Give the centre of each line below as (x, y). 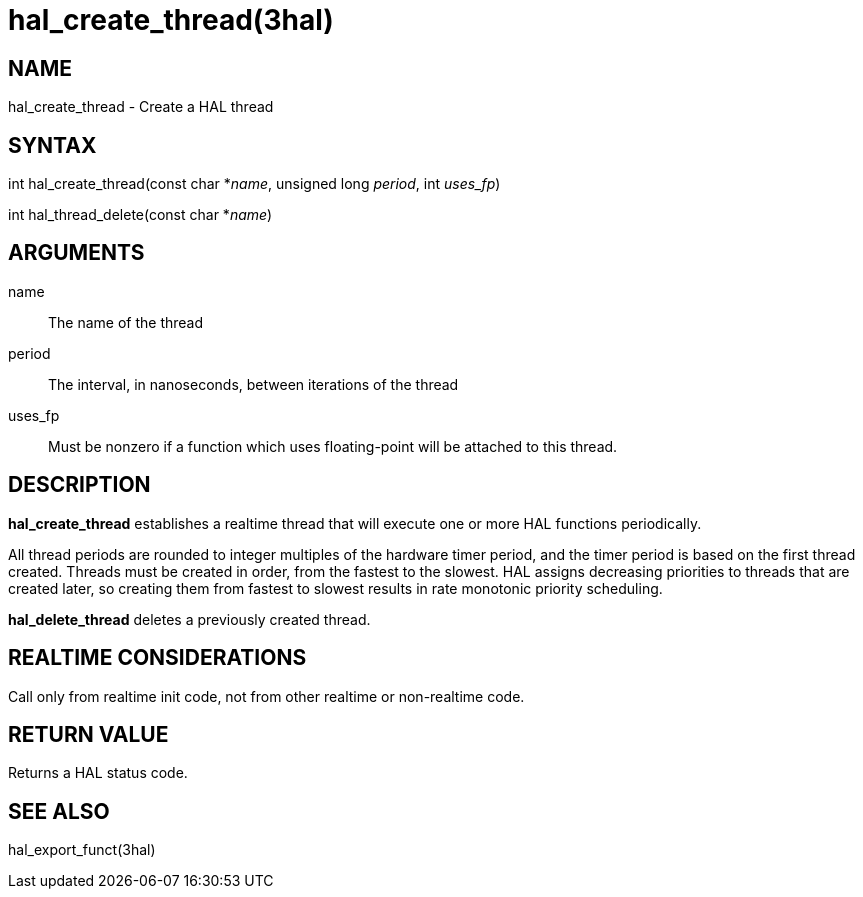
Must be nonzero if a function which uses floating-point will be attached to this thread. (333, 446)
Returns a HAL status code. (98, 773)
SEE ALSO (59, 811)
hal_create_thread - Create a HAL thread (141, 107)
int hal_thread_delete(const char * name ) (140, 215)
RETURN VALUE (88, 734)
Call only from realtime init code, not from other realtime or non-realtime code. (266, 696)
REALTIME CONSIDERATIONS (157, 658)
